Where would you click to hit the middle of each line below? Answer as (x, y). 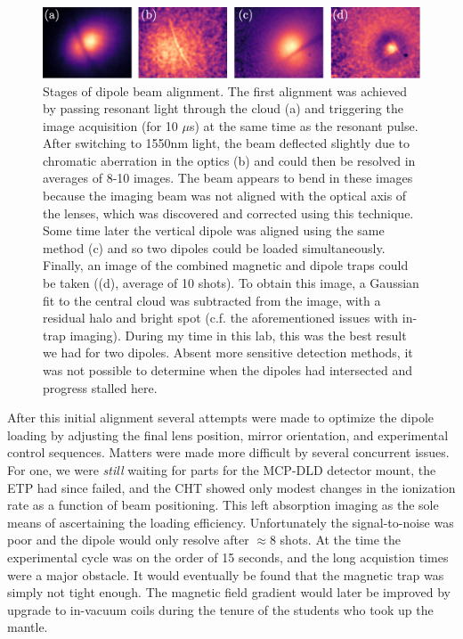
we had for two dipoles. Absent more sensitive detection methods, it (228, 352)
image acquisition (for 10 (110, 125)
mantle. (28, 627)
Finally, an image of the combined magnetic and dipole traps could (226, 265)
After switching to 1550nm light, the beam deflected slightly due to (227, 143)
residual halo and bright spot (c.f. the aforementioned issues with (221, 318)
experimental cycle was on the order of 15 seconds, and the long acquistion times (228, 557)
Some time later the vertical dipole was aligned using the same (214, 230)
